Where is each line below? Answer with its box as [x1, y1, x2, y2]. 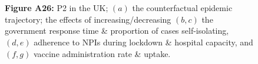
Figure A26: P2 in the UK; [5, 2, 108, 14]
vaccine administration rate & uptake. [33, 47, 171, 59]
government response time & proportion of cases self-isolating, [5, 24, 229, 37]
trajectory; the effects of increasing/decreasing [5, 13, 171, 25]
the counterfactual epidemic [132, 2, 233, 14]
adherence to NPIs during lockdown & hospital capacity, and [34, 35, 253, 48]
